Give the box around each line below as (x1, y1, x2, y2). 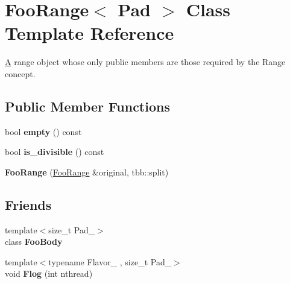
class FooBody (5, 235, 63, 248)
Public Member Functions (5, 96, 170, 115)
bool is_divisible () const (5, 145, 104, 158)
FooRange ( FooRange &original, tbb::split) (5, 165, 169, 178)
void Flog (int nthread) (5, 267, 93, 280)
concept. (5, 67, 36, 80)
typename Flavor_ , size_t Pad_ (48, 255, 172, 268)
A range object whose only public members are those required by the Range (5, 55, 286, 68)
